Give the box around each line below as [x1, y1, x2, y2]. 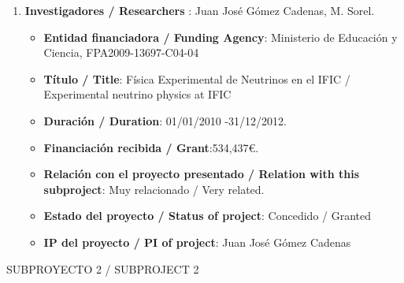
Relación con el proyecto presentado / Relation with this [43, 166, 360, 182]
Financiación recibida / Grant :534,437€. [43, 139, 259, 155]
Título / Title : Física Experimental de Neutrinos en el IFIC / [43, 70, 350, 87]
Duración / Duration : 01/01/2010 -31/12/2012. [43, 112, 287, 128]
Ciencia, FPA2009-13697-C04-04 [43, 44, 199, 61]
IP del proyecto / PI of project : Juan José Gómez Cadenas [43, 233, 351, 250]
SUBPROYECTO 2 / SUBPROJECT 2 [6, 260, 199, 277]
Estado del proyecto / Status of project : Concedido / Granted [43, 207, 372, 224]
